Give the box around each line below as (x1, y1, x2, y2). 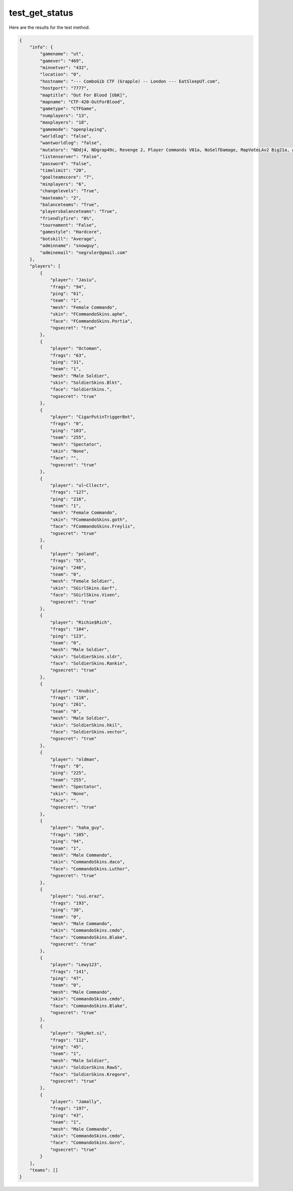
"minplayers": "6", (40, 181, 86, 187)
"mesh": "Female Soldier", (50, 578, 115, 584)
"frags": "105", (50, 832, 89, 837)
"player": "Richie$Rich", (50, 619, 112, 625)
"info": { (29, 44, 53, 50)
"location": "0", (40, 71, 82, 77)
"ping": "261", (50, 702, 86, 707)
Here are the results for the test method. (9, 24, 90, 30)
